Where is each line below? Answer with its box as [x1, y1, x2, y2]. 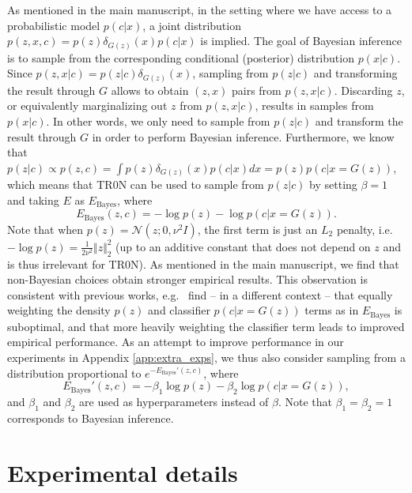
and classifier [148, 302, 210, 318]
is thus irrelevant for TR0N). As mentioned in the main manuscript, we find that [7, 255, 399, 272]
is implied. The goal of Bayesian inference [200, 32, 403, 49]
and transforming [313, 65, 398, 81]
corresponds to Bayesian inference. [7, 409, 174, 426]
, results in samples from [255, 97, 374, 114]
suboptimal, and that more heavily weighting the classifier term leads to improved [7, 318, 405, 334]
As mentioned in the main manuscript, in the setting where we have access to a [7, 2, 392, 17]
